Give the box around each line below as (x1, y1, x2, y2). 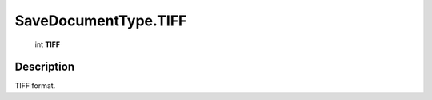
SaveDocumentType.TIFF (14, 12, 187, 29)
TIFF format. (14, 81, 56, 90)
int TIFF (34, 40, 60, 49)
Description (14, 60, 75, 74)
